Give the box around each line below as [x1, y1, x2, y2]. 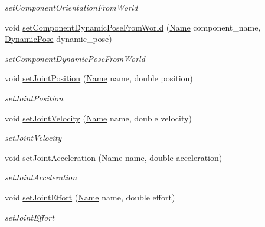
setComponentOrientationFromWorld [5, 1, 138, 13]
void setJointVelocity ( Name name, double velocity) [5, 111, 192, 124]
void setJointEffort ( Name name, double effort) [5, 190, 175, 203]
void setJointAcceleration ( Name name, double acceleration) [5, 151, 223, 163]
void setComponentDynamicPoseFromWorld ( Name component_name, [5, 21, 261, 33]
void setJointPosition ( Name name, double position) [5, 72, 193, 84]
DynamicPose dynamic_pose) [5, 32, 112, 45]
